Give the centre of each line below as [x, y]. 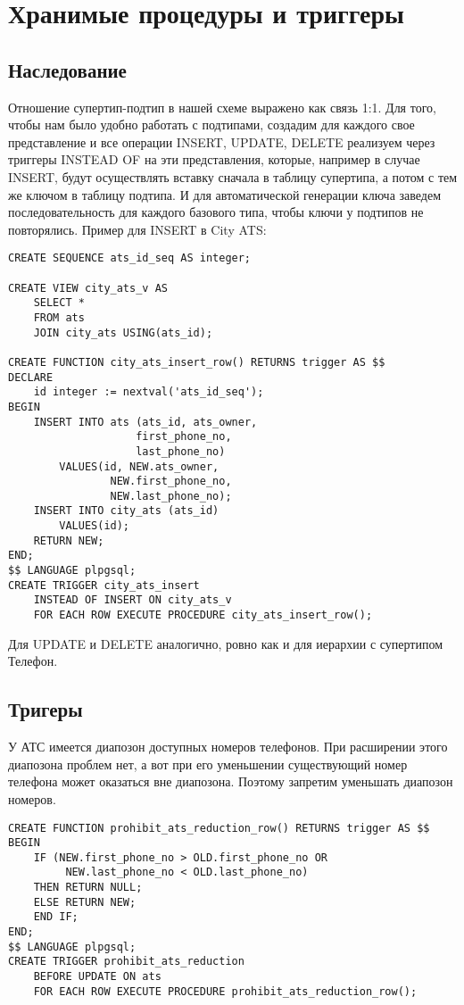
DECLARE [31, 377]
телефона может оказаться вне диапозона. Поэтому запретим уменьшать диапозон [231, 781]
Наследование [67, 69]
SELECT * [59, 303]
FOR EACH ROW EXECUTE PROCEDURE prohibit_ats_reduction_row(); [225, 991]
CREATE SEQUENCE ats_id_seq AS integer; [130, 258]
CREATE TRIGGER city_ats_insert [104, 585]
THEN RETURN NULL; [88, 888]
